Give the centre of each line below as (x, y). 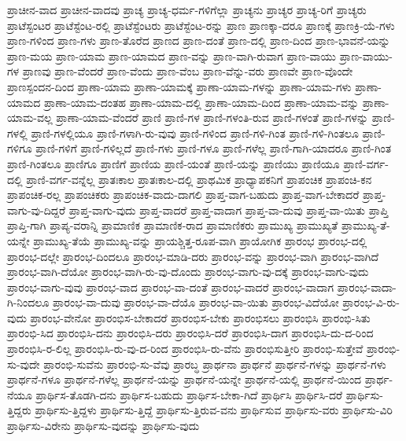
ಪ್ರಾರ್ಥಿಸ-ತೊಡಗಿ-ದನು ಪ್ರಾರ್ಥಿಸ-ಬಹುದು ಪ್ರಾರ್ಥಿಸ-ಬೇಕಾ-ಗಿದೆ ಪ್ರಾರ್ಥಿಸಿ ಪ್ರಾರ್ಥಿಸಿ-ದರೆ (189, 394)
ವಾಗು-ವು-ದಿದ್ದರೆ (37, 209)
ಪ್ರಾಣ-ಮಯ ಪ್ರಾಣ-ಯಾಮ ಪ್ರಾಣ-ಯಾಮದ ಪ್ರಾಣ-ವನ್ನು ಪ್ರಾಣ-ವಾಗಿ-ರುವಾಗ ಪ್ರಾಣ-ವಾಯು (172, 55)
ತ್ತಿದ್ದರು (19, 410)
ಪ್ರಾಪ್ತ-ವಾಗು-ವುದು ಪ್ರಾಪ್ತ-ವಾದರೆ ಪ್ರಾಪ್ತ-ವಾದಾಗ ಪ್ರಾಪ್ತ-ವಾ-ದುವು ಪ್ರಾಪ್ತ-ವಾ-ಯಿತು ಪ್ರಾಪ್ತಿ (229, 209)
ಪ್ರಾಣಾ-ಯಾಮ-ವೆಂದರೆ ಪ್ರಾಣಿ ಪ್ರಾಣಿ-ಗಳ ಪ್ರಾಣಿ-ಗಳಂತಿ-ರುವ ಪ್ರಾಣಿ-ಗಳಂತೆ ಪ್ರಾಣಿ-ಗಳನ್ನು (212, 118)
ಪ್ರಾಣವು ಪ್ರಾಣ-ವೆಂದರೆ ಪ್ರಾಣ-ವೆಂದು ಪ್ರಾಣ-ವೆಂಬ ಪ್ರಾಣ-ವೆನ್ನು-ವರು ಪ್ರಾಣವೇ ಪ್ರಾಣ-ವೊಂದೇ (188, 71)
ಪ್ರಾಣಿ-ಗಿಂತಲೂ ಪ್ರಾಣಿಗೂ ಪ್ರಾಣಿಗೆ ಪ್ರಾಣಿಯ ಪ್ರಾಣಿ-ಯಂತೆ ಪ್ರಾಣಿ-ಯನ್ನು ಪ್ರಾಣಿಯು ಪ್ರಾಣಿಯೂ (173, 163)
